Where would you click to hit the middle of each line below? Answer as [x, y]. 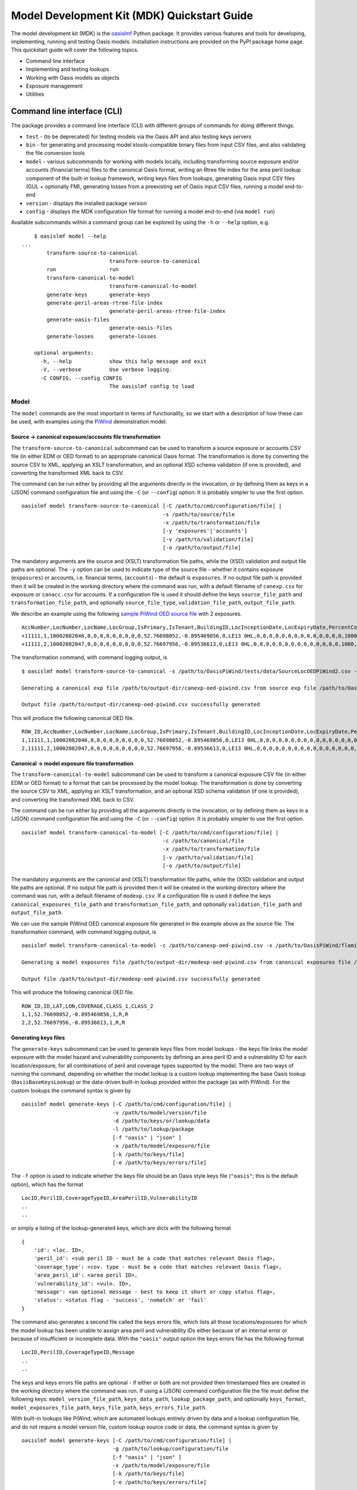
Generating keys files [38, 1038]
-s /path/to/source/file [199, 514]
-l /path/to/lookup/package [153, 1129]
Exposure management [54, 86]
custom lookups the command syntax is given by [71, 1090]
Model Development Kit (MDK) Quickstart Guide [132, 15]
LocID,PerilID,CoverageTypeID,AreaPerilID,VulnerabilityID [109, 1198]
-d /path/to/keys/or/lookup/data [161, 1121]
